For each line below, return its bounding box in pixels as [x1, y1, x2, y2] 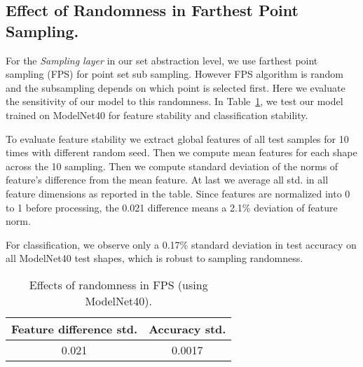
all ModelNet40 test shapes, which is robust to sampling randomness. [6, 251, 303, 265]
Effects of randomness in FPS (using [29, 276, 208, 293]
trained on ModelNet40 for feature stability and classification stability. [6, 107, 308, 122]
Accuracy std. [149, 320, 226, 337]
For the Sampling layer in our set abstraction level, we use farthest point [6, 53, 318, 67]
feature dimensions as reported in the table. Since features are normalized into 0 [6, 186, 350, 200]
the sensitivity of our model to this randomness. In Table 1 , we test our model [6, 94, 343, 109]
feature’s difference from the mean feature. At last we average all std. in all [6, 172, 329, 187]
